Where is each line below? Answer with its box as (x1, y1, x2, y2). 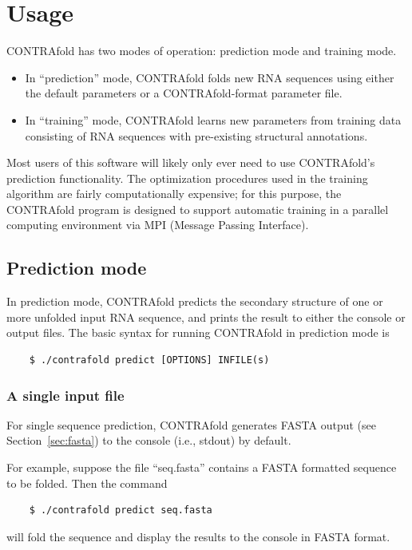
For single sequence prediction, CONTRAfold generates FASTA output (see (6, 416, 377, 433)
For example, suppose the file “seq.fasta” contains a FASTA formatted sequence (6, 459, 397, 476)
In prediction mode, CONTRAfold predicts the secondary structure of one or (6, 293, 383, 310)
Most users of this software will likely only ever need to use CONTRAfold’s (6, 154, 375, 171)
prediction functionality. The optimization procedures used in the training (6, 169, 368, 186)
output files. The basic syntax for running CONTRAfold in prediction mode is (6, 324, 390, 341)
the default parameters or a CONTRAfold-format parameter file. (25, 85, 343, 101)
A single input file (6, 385, 125, 405)
